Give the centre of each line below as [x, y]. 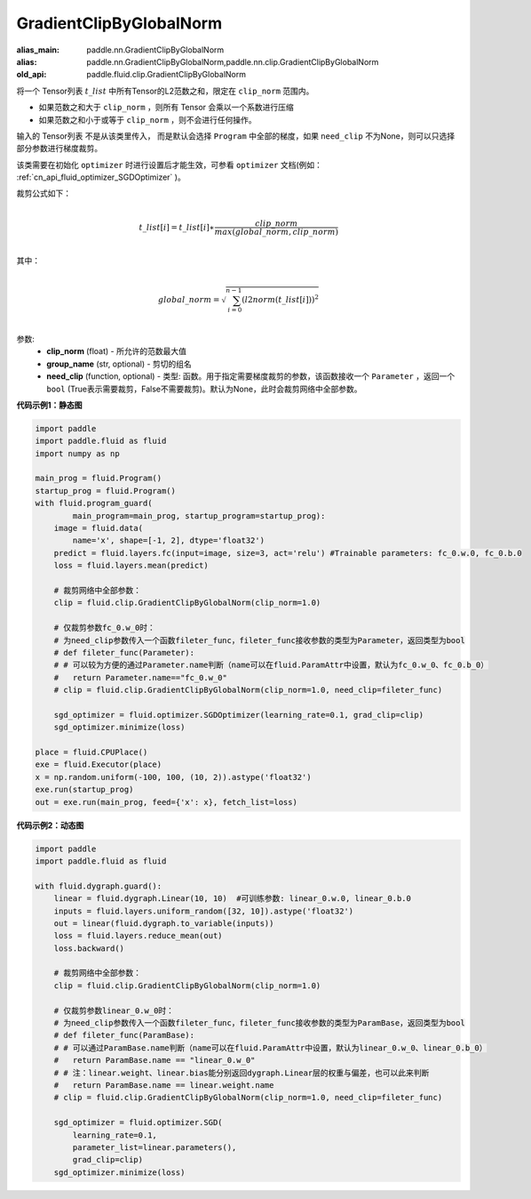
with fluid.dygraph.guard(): [99, 886]
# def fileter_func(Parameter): [124, 652]
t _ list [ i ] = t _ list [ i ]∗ [177, 227]
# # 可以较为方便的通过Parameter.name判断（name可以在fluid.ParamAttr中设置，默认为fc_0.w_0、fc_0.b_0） [271, 665]
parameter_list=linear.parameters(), [155, 1147]
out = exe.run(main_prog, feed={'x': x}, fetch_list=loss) [166, 802]
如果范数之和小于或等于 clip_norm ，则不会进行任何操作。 [147, 119]
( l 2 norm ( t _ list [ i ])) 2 [280, 299]
